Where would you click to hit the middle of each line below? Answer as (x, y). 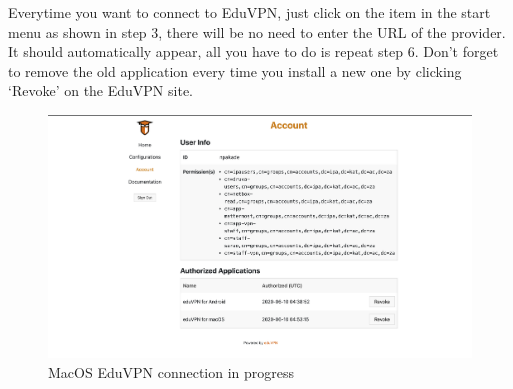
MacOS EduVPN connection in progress (171, 371)
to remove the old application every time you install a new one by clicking (235, 70)
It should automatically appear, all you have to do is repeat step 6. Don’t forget (253, 51)
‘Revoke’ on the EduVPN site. (100, 90)
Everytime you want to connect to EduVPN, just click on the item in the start (249, 12)
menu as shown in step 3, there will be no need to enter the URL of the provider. (257, 31)
